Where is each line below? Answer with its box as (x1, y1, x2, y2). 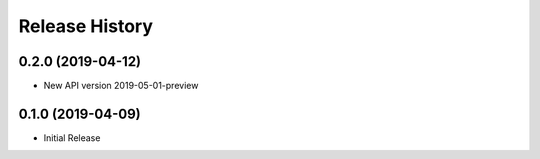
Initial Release (43, 131, 101, 144)
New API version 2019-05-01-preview (43, 80, 199, 92)
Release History (18, 15, 154, 37)
